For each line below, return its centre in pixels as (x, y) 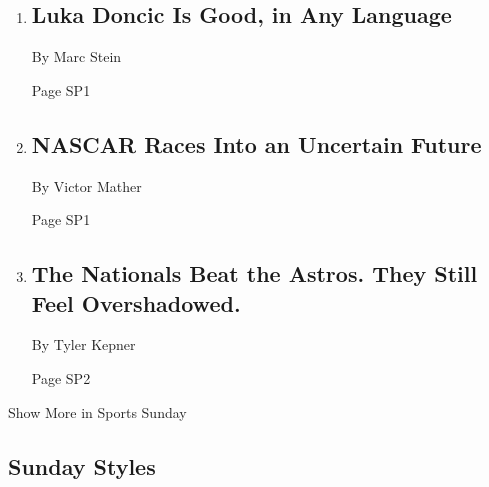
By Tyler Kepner (83, 344)
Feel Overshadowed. (136, 302)
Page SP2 (61, 377)
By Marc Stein (76, 56)
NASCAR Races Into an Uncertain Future (256, 143)
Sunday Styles (82, 465)
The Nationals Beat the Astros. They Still (254, 273)
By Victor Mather (86, 185)
